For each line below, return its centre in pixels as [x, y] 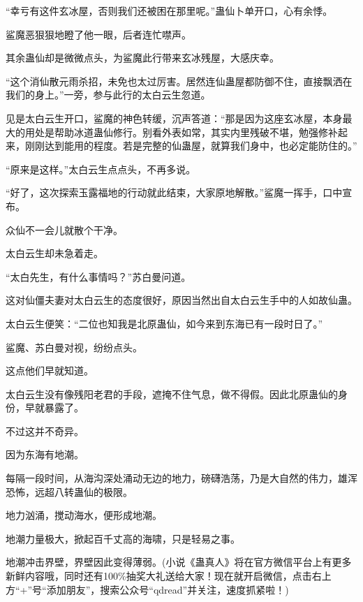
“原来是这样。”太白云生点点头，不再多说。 [101, 169]
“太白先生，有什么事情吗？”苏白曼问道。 [98, 276]
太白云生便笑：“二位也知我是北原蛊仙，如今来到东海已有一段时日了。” [164, 323]
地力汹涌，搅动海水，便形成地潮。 [84, 515]
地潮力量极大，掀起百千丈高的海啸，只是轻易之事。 [123, 538]
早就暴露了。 [54, 408]
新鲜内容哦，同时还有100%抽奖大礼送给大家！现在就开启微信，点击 [159, 576]
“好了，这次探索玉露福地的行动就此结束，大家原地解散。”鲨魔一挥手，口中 [174, 192]
